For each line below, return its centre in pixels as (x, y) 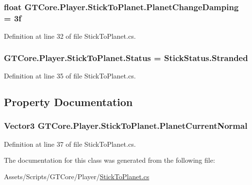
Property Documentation (68, 101)
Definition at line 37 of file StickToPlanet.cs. (70, 144)
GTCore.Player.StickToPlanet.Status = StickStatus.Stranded (126, 57)
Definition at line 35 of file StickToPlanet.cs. (70, 75)
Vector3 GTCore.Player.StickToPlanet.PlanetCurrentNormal (126, 126)
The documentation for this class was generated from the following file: (109, 160)
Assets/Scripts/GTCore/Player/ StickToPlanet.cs (77, 176)
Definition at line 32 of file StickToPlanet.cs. (70, 36)
